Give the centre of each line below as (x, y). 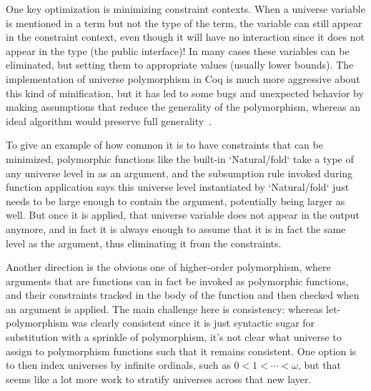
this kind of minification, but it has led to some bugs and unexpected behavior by (185, 93)
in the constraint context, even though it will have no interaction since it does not (185, 37)
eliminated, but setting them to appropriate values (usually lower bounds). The (180, 65)
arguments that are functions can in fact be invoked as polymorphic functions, (177, 281)
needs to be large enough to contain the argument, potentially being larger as (175, 201)
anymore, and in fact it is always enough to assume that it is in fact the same (176, 228)
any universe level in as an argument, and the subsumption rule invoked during (179, 173)
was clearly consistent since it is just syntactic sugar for (193, 323)
